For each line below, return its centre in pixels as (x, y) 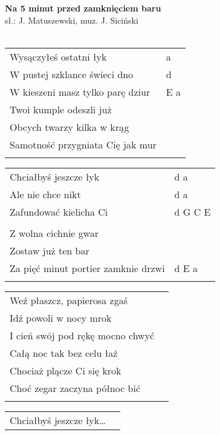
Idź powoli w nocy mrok (61, 317)
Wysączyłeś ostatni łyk (58, 56)
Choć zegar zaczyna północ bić (75, 388)
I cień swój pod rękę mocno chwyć (82, 335)
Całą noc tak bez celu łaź (64, 353)
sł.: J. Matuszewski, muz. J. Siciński (72, 20)
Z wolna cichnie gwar (54, 233)
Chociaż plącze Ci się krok (66, 370)
